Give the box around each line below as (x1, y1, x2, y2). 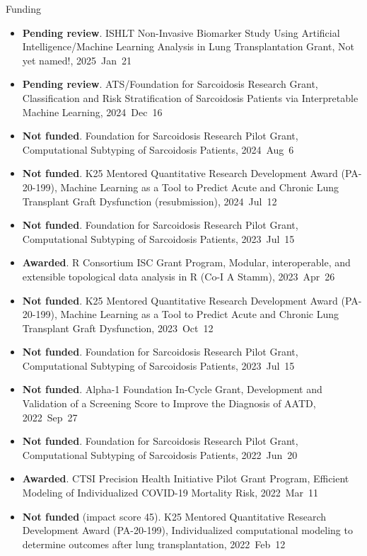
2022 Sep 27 (22, 409, 78, 424)
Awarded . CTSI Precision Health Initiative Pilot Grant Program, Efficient (22, 471, 349, 486)
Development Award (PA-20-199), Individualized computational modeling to (22, 523, 353, 538)
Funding (6, 1, 42, 16)
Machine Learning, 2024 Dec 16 (22, 104, 163, 119)
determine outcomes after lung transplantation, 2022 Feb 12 (22, 536, 286, 551)
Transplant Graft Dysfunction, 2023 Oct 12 (22, 320, 214, 335)
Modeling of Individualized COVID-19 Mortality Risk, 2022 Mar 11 (22, 485, 319, 500)
